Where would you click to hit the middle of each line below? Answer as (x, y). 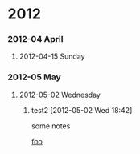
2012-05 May (34, 77)
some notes (51, 126)
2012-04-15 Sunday (52, 56)
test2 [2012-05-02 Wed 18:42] (82, 110)
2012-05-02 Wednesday (60, 95)
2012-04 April (35, 39)
